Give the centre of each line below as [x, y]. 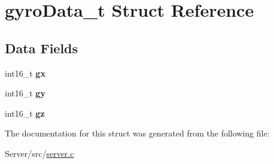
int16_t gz [25, 113]
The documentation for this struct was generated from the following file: [137, 133]
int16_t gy [25, 93]
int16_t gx [25, 73]
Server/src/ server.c [39, 153]
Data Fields [42, 48]
